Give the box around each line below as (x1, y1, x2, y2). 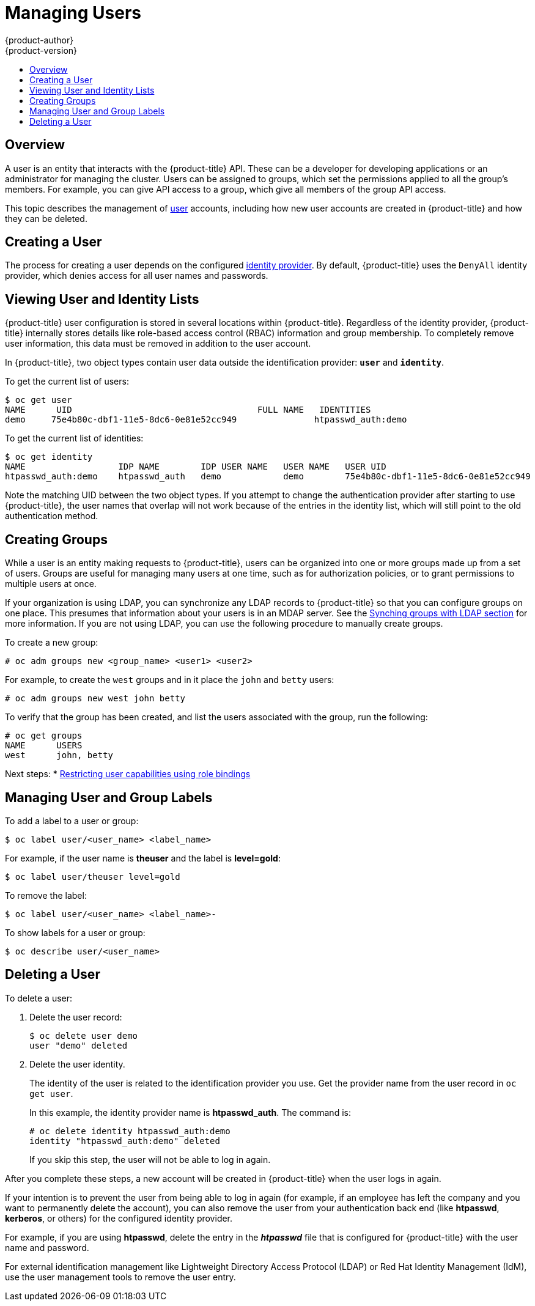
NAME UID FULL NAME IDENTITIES (5, 405, 371, 415)
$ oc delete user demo (29, 1030, 138, 1041)
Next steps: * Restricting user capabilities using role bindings (5, 769, 251, 780)
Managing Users (5, 2, 142, 23)
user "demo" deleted (29, 1040, 128, 1050)
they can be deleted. (5, 213, 87, 224)
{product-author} (5, 34, 74, 45)
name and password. (5, 1242, 89, 1253)
